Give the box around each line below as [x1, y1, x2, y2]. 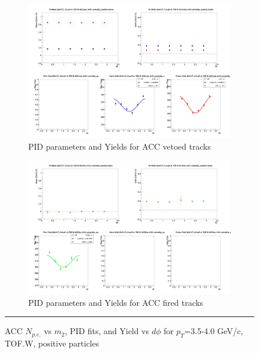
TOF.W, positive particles [5, 337, 99, 349]
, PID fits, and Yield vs [65, 325, 150, 337]
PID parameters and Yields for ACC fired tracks [28, 296, 204, 308]
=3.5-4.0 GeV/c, [184, 325, 243, 337]
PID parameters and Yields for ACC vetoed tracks [28, 140, 211, 153]
